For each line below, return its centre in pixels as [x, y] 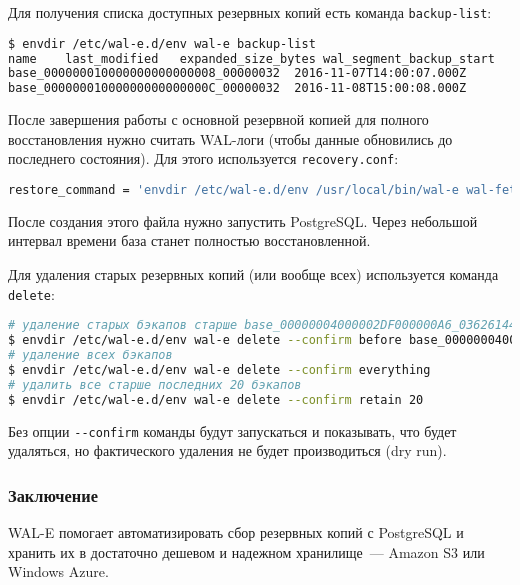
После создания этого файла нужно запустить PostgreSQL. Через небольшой [243, 220]
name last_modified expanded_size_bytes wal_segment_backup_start [251, 58]
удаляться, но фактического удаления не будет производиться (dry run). [227, 450]
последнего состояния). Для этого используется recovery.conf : [203, 158]
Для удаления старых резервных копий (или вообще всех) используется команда [253, 274]
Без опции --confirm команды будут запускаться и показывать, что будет [232, 430]
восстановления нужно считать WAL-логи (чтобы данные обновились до [230, 138]
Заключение [53, 494]
